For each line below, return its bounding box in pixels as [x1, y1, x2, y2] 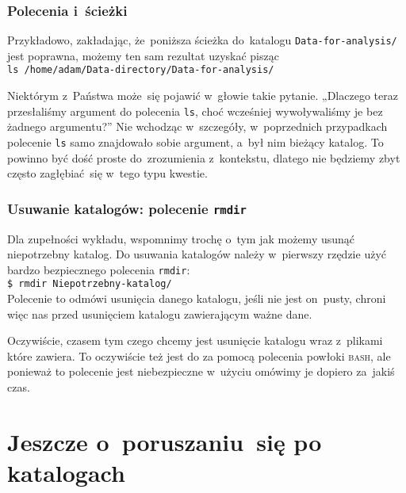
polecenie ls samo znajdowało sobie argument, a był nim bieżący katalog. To [7, 133, 384, 150]
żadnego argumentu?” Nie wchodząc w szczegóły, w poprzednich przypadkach [7, 118, 388, 135]
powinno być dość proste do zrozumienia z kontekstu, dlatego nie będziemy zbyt [7, 149, 400, 166]
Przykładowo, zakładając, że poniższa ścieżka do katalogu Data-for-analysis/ [7, 32, 397, 48]
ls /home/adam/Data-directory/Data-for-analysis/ [7, 64, 274, 76]
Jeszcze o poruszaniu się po [7, 425, 322, 457]
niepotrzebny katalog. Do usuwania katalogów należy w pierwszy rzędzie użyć [7, 246, 386, 262]
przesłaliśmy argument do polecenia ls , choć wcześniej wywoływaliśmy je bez [7, 102, 383, 119]
